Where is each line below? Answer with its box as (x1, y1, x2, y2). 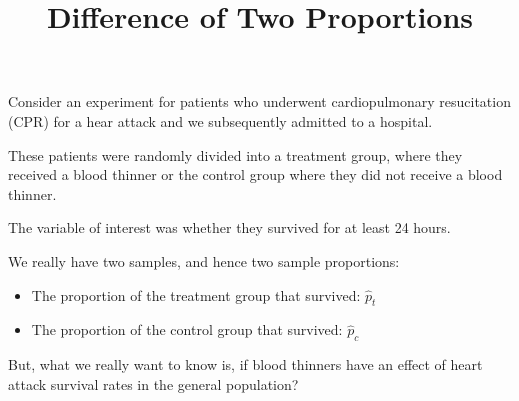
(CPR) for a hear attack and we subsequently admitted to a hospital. (8, 110, 433, 131)
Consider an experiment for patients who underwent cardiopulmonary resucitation (8, 91, 511, 112)
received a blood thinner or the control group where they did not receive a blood (8, 164, 503, 185)
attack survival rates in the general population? (8, 373, 299, 394)
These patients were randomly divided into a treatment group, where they (8, 144, 463, 165)
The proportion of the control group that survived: (31, 319, 343, 340)
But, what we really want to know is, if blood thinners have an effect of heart (8, 354, 483, 375)
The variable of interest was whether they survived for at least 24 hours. (8, 217, 451, 238)
